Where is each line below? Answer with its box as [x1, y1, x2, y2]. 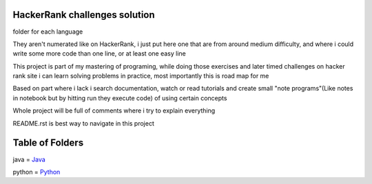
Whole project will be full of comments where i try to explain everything [12, 106, 216, 115]
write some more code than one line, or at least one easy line [12, 49, 186, 58]
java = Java [12, 155, 46, 163]
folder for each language [12, 27, 83, 36]
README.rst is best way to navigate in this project [12, 119, 155, 127]
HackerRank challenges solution [12, 9, 155, 21]
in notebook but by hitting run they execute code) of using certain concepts [12, 93, 227, 102]
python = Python [12, 168, 61, 176]
